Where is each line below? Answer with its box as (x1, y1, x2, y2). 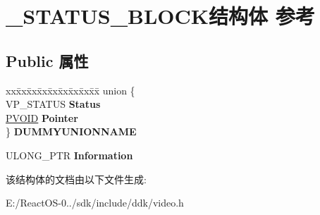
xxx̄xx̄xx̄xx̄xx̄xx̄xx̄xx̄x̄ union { (6, 82, 135, 97)
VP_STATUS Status (6, 97, 101, 111)
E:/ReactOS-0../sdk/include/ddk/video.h (6, 195, 184, 210)
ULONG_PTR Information (6, 147, 133, 162)
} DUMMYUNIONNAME (6, 124, 137, 139)
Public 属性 (6, 49, 89, 71)
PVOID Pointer (6, 110, 78, 125)
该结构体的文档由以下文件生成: (6, 171, 147, 186)
